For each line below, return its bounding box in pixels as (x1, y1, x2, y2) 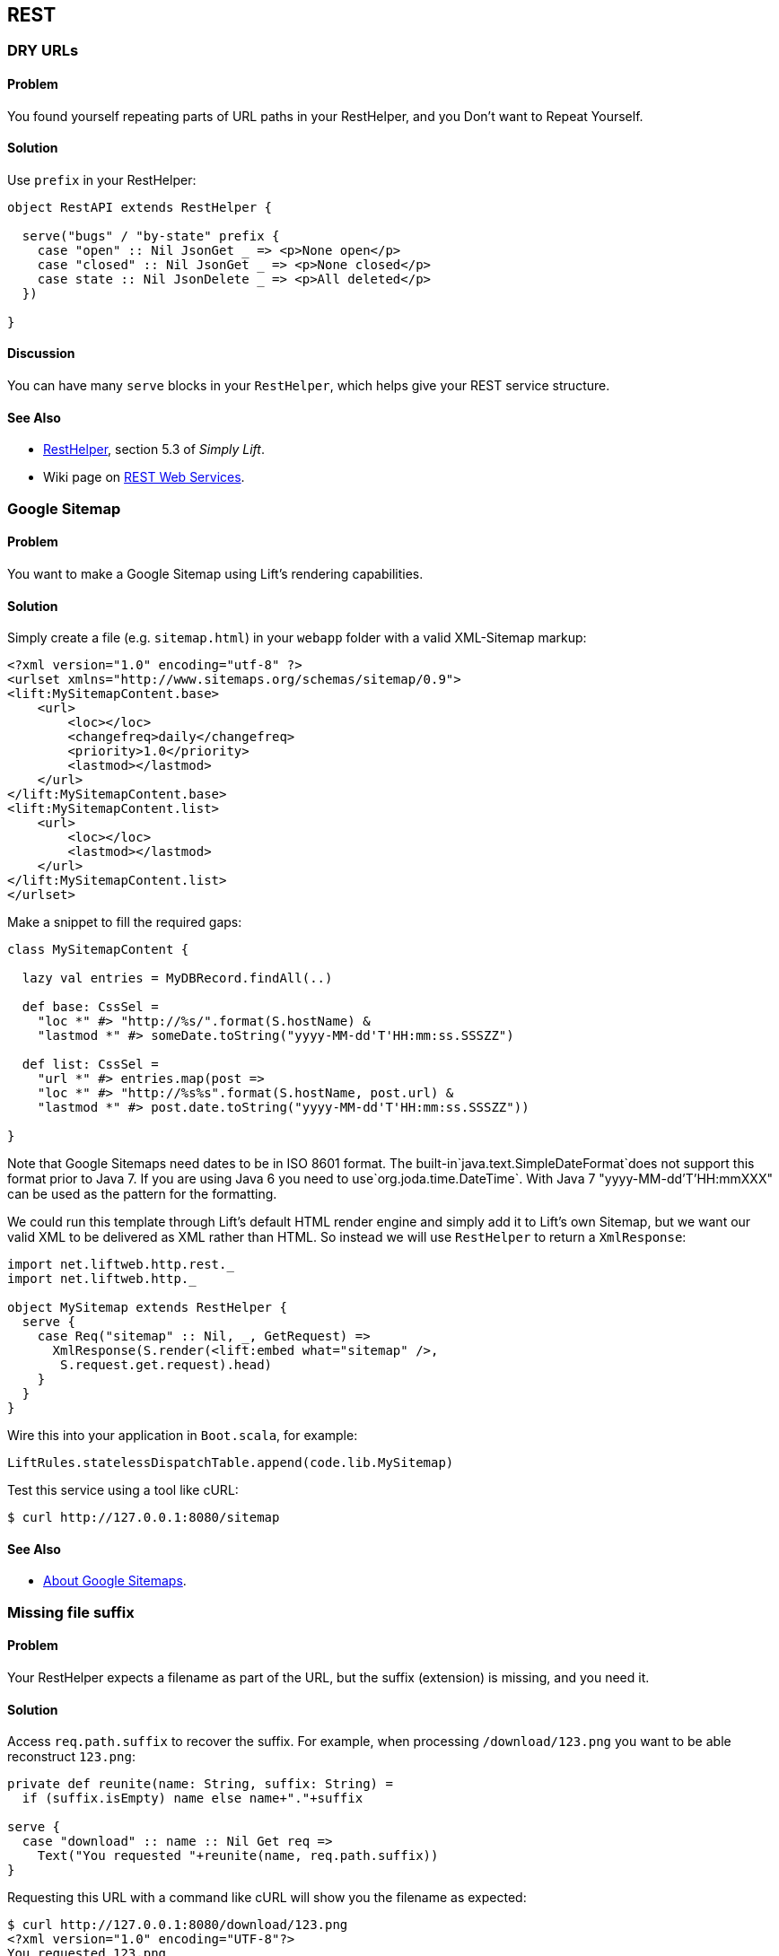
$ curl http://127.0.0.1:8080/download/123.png (7, 1917, 348, 1933)
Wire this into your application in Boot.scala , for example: (7, 1428, 358, 1444)
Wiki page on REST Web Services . (43, 469, 245, 485)
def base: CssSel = (22, 1000, 159, 1015)
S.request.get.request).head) (60, 1358, 273, 1373)
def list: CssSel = (22, 1057, 159, 1072)
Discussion (7, 345, 75, 362)
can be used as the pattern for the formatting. (7, 1186, 277, 1202)
